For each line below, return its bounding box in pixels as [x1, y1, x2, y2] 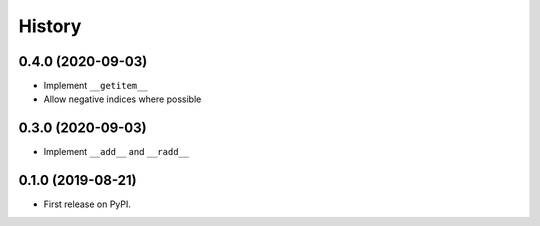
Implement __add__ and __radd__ [43, 146, 190, 158]
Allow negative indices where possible [43, 93, 202, 105]
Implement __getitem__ [43, 80, 149, 92]
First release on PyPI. [43, 198, 132, 210]
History [18, 15, 82, 37]
